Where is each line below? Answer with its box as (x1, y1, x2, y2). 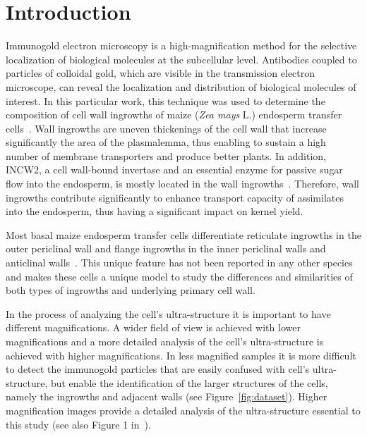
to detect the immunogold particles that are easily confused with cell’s (6, 362, 310, 376)
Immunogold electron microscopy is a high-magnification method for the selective (6, 38, 357, 53)
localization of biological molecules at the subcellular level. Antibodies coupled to (6, 51, 357, 66)
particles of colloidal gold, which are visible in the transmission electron (6, 66, 315, 80)
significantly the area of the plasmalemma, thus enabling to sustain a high (6, 135, 326, 149)
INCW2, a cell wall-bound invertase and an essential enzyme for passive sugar (6, 162, 343, 177)
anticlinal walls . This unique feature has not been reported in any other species (6, 255, 353, 270)
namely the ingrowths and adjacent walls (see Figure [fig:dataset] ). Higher (6, 389, 327, 404)
